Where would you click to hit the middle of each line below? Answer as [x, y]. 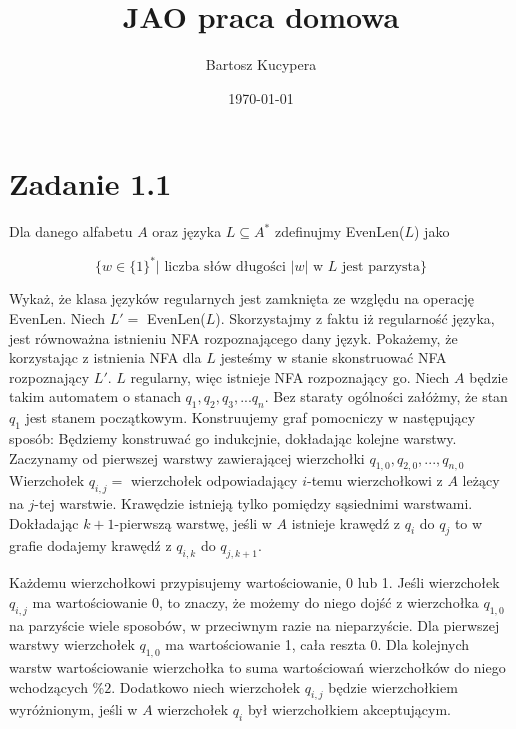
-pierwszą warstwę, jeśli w [193, 522]
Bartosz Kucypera [261, 64]
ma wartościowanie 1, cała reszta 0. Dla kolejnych [317, 644]
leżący [481, 480]
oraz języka [187, 231]
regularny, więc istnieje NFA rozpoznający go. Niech [290, 376]
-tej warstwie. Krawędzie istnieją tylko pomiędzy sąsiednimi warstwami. [253, 503]
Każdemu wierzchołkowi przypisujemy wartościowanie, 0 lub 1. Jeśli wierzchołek [254, 582]
